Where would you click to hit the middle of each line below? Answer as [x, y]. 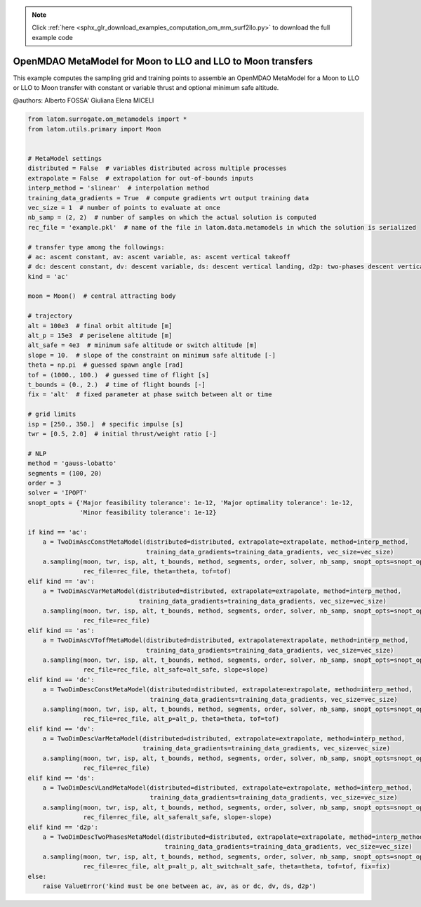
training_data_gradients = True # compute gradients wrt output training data [168, 198]
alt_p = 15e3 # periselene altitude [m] [100, 336]
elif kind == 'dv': [61, 729]
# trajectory [50, 316]
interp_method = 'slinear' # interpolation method [119, 188]
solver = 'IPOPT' [58, 493]
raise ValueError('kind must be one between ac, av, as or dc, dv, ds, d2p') [180, 886]
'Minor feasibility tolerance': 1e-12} [148, 513]
